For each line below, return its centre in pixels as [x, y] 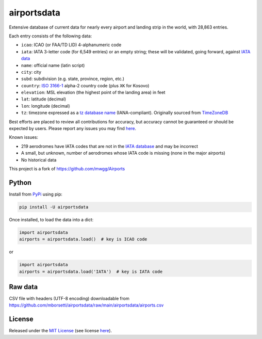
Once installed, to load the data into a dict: [51, 219]
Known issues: [24, 137]
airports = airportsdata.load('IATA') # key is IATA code [91, 271]
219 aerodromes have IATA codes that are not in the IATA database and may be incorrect [110, 146]
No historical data [39, 160]
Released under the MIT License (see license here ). [60, 331]
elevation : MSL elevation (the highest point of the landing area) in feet [93, 93]
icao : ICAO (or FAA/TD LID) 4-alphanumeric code [71, 45]
